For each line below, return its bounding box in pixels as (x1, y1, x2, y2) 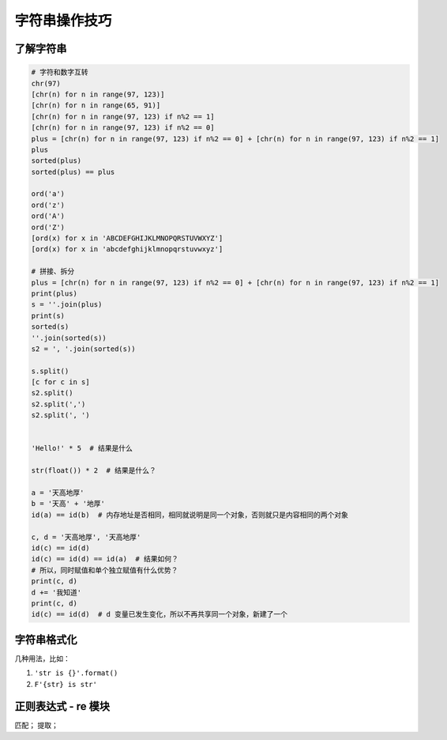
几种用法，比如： (14, 653, 70, 663)
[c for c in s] (31, 378, 90, 387)
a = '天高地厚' (31, 489, 85, 497)
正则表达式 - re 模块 (14, 700, 111, 713)
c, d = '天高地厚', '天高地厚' (31, 532, 141, 542)
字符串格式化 (14, 632, 77, 646)
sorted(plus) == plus (31, 167, 115, 176)
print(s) (31, 311, 66, 320)
